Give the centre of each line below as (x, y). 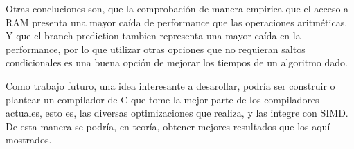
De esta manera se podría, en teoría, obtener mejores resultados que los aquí (168, 126)
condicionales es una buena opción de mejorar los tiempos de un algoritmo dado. (177, 62)
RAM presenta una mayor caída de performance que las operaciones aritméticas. (177, 22)
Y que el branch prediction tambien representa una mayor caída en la (153, 36)
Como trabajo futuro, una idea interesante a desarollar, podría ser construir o (170, 85)
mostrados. (29, 140)
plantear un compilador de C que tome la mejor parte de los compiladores (162, 99)
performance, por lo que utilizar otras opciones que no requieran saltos (156, 49)
